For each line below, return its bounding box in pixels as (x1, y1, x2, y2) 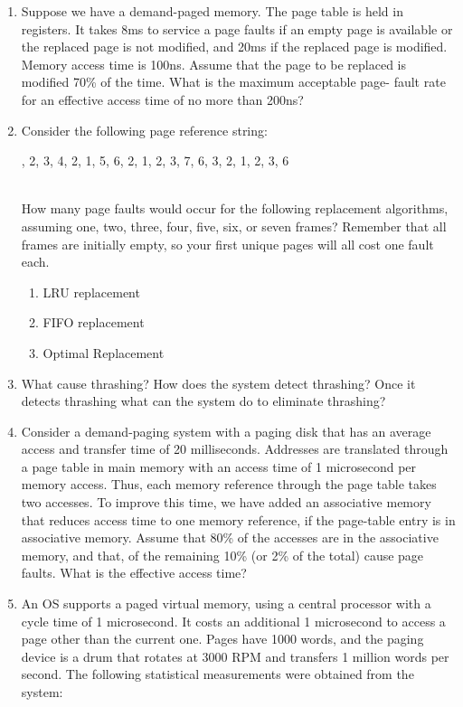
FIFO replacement (43, 313, 145, 332)
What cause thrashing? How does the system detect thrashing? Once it (21, 373, 416, 392)
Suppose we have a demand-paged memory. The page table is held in (21, 2, 403, 20)
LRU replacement (43, 282, 140, 301)
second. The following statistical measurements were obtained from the (21, 665, 414, 683)
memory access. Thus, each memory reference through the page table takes (21, 475, 437, 494)
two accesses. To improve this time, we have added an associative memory (21, 493, 431, 512)
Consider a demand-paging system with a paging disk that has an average (21, 421, 431, 440)
